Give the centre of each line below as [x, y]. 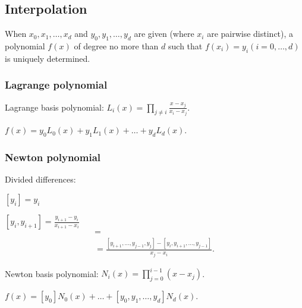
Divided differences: [40, 179]
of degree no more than [116, 46]
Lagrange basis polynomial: [54, 107]
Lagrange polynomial [56, 85]
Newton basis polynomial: [52, 273]
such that [185, 46]
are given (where [164, 34]
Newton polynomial [53, 157]
